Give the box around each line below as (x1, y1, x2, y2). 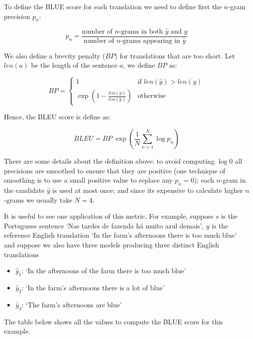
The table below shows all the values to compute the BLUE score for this (4, 316, 223, 326)
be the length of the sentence (31, 60, 117, 70)
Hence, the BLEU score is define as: (4, 112, 111, 122)
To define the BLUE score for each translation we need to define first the (4, 1, 222, 11)
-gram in (220, 175, 246, 185)
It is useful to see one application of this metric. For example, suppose (4, 211, 214, 221)
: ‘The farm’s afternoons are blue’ (21, 299, 122, 309)
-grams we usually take (4, 194, 73, 205)
